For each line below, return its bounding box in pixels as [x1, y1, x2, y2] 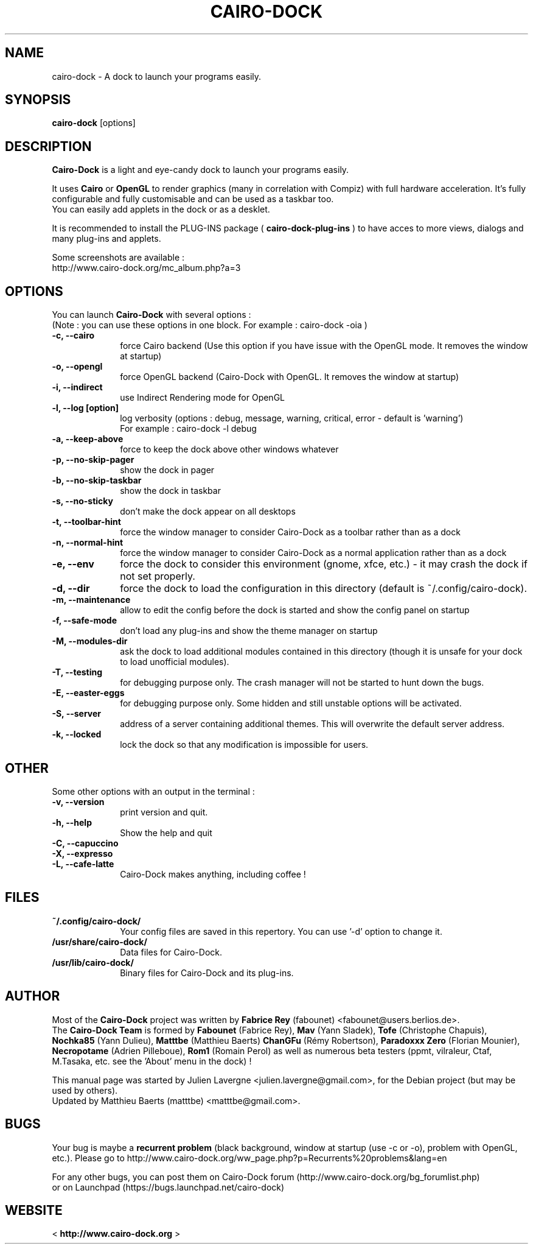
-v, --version [52, 796, 105, 807]
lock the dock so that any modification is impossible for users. [120, 739, 369, 750]
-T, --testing [52, 667, 103, 678]
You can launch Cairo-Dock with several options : [52, 309, 251, 320]
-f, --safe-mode [52, 615, 117, 626]
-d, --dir [52, 582, 90, 595]
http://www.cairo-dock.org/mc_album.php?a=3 [52, 262, 241, 273]
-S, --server [52, 708, 102, 719]
